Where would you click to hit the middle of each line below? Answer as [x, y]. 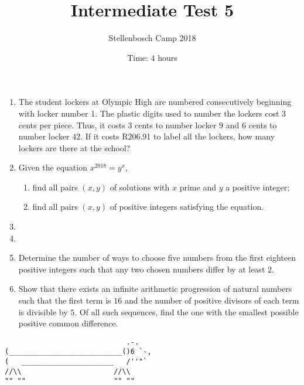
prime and [198, 187]
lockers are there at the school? [74, 147]
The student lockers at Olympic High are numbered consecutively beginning [155, 102]
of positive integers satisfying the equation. [187, 207]
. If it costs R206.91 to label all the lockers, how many [178, 136]
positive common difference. [68, 323]
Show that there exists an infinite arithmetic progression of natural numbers [155, 289]
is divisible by [43, 311]
